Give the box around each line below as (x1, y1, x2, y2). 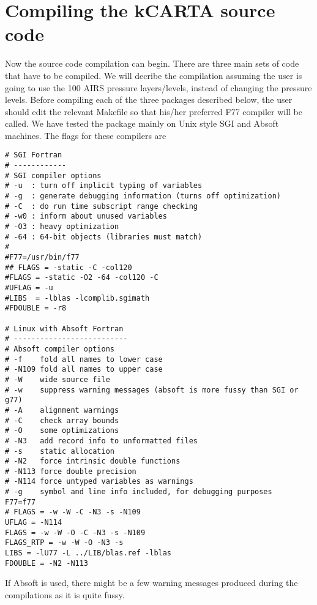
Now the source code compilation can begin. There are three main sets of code (5, 57, 299, 70)
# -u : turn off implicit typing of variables (5, 181, 203, 190)
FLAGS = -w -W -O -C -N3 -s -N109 (5, 528, 146, 537)
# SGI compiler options (5, 171, 102, 180)
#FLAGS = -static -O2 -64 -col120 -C (5, 273, 158, 282)
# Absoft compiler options (5, 344, 114, 353)
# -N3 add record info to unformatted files (5, 436, 198, 445)
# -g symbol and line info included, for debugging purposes (5, 487, 272, 497)
